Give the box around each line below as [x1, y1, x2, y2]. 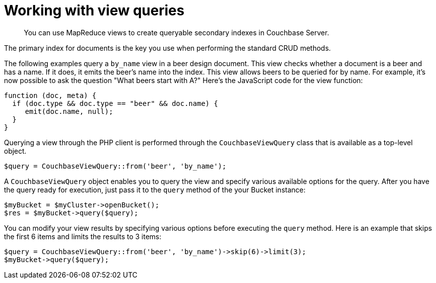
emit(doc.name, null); [25, 107, 113, 115]
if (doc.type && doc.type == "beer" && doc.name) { [12, 99, 218, 107]
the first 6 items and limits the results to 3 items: [4, 232, 161, 241]
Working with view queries [4, 2, 185, 19]
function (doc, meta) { [4, 91, 97, 99]
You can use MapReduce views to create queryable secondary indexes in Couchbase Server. [24, 28, 329, 37]
